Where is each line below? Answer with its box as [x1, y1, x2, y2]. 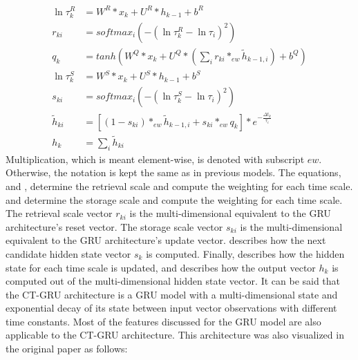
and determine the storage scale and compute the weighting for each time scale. [6, 192, 343, 207]
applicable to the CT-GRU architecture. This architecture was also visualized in [6, 328, 344, 342]
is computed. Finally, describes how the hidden [146, 246, 345, 260]
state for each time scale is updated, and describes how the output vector [6, 260, 316, 274]
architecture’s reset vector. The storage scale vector [6, 219, 223, 234]
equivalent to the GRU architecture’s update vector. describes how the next [6, 233, 326, 247]
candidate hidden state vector [6, 246, 131, 260]
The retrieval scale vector [6, 206, 113, 220]
